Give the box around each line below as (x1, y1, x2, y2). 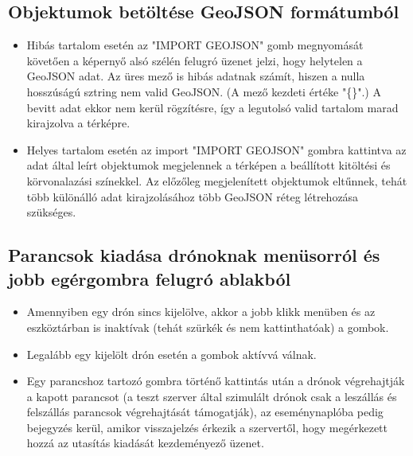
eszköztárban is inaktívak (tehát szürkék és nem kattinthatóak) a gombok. (26, 318, 389, 335)
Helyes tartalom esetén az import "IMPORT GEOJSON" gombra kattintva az (26, 141, 407, 158)
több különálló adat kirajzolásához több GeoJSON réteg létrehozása (26, 188, 359, 205)
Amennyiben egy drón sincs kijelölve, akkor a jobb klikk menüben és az (26, 303, 376, 320)
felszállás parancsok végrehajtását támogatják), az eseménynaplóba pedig (26, 403, 384, 420)
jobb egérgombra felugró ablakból (8, 266, 291, 290)
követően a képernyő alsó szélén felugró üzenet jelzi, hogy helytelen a (26, 52, 363, 68)
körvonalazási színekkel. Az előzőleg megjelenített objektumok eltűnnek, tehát (26, 172, 407, 189)
